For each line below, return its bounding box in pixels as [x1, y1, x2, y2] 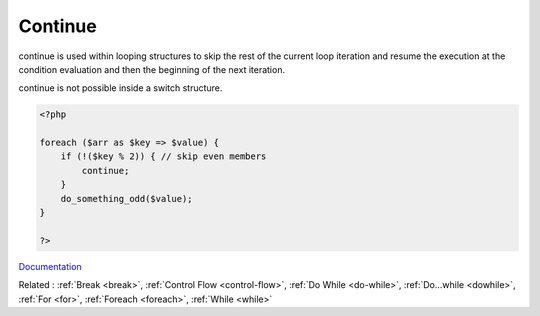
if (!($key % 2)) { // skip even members [60, 151, 267, 162]
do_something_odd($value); [60, 193, 194, 204]
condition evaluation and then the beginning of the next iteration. [18, 63, 285, 75]
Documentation [18, 260, 82, 272]
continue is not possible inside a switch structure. [18, 82, 223, 94]
